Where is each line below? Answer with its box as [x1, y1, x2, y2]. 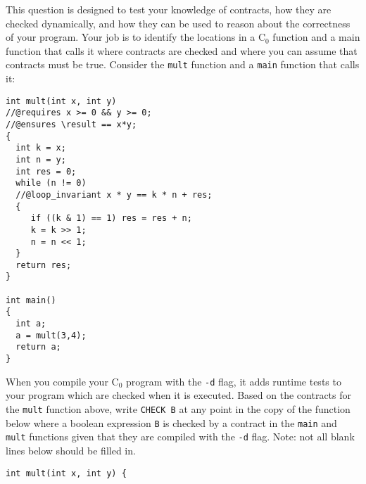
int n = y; [15, 154, 66, 165]
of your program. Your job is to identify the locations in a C [6, 30, 266, 44]
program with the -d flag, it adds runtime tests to [126, 374, 341, 388]
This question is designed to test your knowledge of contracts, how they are [6, 2, 332, 16]
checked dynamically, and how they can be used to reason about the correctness [6, 15, 351, 30]
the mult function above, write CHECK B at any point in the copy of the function [6, 401, 351, 416]
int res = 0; [15, 166, 77, 177]
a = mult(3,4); [15, 330, 87, 340]
